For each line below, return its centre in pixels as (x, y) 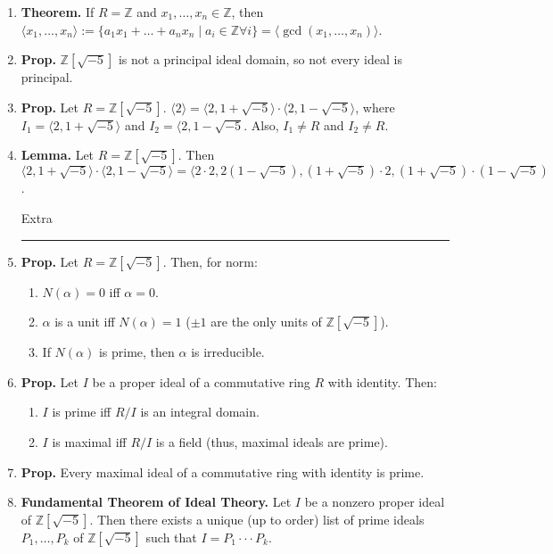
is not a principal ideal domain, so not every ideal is (260, 59)
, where (375, 107)
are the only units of (266, 322)
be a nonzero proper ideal (375, 502)
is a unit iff (85, 322)
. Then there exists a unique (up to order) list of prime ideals (257, 519)
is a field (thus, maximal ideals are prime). (272, 441)
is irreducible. (228, 352)
